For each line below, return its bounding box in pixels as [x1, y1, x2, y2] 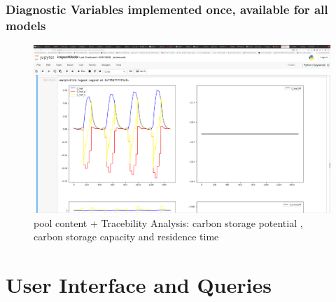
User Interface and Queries [6, 270, 272, 299]
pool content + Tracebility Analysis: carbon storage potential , [34, 215, 303, 230]
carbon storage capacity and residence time [34, 229, 219, 244]
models [6, 16, 46, 34]
